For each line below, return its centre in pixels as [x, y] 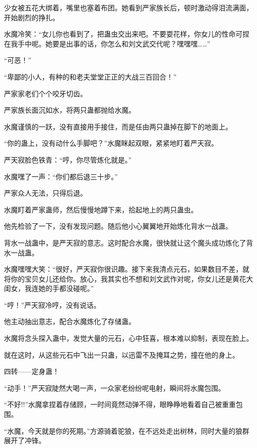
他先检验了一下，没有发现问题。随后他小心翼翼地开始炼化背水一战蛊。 [118, 226]
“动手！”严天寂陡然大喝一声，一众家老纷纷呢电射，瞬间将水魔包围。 [115, 387]
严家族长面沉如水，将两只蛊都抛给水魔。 [70, 110]
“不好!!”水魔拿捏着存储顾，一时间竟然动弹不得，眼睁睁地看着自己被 [113, 404]
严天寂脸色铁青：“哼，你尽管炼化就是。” [68, 159]
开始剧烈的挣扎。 [32, 17]
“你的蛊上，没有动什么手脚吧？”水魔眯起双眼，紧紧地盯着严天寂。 [111, 143]
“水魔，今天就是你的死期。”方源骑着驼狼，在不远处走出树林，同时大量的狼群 [127, 430]
